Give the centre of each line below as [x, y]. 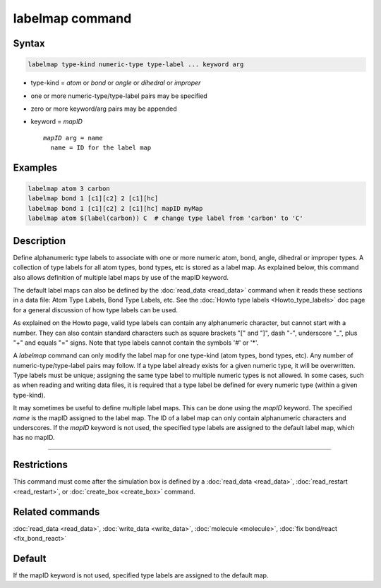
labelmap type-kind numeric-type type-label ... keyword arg [136, 65]
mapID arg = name [73, 138]
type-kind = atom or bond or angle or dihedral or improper [116, 83]
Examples [35, 167]
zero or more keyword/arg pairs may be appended [104, 109]
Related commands [56, 512]
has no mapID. [34, 438]
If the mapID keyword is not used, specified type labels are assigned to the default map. [141, 575]
